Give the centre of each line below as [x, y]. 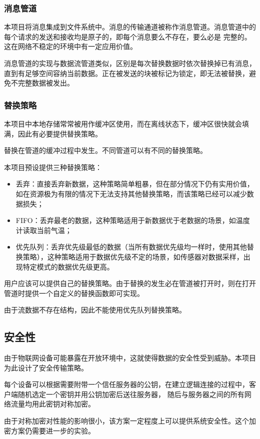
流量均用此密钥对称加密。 [53, 404]
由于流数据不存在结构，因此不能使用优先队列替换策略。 [95, 310]
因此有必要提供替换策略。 [60, 133]
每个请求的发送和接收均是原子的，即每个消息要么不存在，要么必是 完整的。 [128, 36]
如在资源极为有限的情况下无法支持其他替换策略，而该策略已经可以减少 [131, 193]
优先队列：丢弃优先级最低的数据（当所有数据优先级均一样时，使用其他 [131, 247]
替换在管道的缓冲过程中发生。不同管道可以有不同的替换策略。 [105, 150]
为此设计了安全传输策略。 [46, 367]
